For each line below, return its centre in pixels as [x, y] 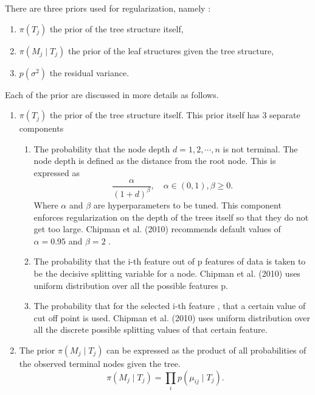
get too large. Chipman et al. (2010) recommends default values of [157, 229]
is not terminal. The [260, 148]
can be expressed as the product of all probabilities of [206, 350]
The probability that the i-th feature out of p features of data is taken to [170, 261]
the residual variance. [89, 72]
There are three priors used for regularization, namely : [108, 8]
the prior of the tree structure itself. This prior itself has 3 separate [175, 115]
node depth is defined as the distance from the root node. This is [155, 161]
